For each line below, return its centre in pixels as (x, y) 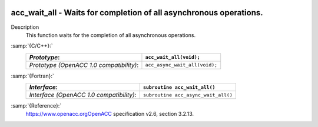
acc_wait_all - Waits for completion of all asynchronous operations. (137, 13)
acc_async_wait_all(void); (181, 65)
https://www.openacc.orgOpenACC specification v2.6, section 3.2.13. (110, 114)
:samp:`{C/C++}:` (32, 46)
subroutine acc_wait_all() (179, 87)
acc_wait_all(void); (173, 57)
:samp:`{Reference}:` (36, 106)
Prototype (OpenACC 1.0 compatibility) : (84, 65)
